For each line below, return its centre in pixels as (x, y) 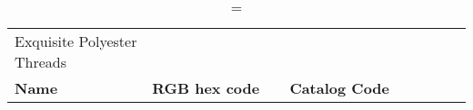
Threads (41, 62)
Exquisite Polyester (76, 41)
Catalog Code (340, 88)
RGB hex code (206, 88)
